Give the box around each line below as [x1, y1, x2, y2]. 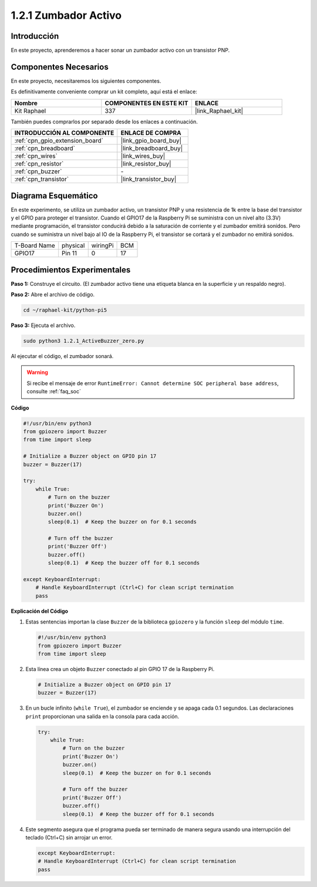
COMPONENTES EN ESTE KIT [104, 99, 188, 107]
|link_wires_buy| [120, 152, 166, 160]
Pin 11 [62, 249, 77, 258]
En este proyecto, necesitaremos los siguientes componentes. [11, 77, 161, 85]
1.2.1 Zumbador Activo [11, 9, 122, 22]
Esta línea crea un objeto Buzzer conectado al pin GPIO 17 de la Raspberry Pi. [25, 665, 215, 672]
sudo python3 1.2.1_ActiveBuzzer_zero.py [23, 338, 144, 345]
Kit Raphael [14, 106, 46, 114]
